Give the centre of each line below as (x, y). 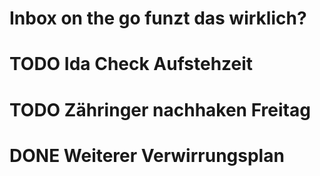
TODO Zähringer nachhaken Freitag (160, 109)
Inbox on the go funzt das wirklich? (158, 18)
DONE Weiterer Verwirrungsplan (147, 155)
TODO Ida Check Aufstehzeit (131, 64)
